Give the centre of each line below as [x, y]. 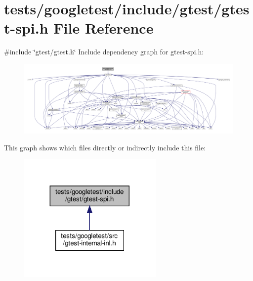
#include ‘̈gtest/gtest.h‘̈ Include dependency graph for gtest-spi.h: [104, 52]
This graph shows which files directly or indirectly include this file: [105, 147]
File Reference [104, 28]
